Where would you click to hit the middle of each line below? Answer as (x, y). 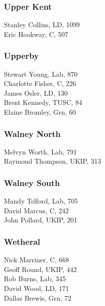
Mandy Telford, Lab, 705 (41, 201)
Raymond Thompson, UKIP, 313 (52, 161)
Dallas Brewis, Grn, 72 (38, 297)
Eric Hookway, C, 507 (36, 34)
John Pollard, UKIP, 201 (41, 220)
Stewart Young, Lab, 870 (41, 74)
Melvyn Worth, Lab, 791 (40, 151)
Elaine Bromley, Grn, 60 (40, 112)
